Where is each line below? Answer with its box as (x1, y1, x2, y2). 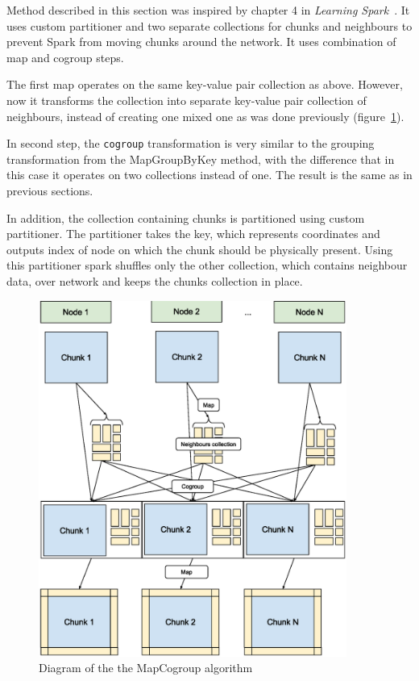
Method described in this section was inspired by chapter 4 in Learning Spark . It (6, 2, 410, 18)
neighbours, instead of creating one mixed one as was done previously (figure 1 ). (6, 107, 404, 124)
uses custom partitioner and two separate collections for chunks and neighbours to (6, 17, 413, 34)
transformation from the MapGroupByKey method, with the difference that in (6, 150, 395, 167)
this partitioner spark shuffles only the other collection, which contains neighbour (6, 257, 408, 274)
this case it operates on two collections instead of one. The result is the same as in (6, 166, 413, 183)
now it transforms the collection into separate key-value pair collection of (6, 91, 367, 108)
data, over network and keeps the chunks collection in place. (6, 272, 303, 289)
